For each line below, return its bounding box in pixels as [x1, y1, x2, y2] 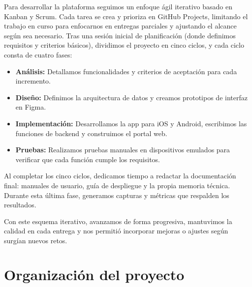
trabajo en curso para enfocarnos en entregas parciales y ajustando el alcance [4, 21, 237, 31]
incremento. [15, 76, 51, 86]
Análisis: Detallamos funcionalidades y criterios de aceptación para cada [15, 66, 237, 76]
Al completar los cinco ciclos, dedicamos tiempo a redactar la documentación [4, 171, 236, 181]
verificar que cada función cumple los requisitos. [15, 154, 160, 164]
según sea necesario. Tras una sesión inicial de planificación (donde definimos [4, 30, 236, 40]
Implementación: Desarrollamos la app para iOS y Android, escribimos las [15, 118, 247, 128]
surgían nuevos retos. [4, 235, 67, 245]
